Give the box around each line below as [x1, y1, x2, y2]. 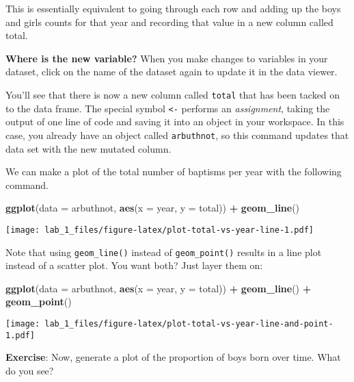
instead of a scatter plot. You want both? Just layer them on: [5, 258, 263, 272]
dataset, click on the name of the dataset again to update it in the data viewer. [5, 64, 338, 79]
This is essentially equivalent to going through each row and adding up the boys [5, 1, 341, 15]
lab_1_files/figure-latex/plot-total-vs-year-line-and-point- [44, 319, 333, 329]
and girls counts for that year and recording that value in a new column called [5, 14, 333, 29]
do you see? [5, 363, 54, 377]
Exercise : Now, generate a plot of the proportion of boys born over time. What [5, 350, 341, 364]
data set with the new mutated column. [5, 141, 172, 155]
